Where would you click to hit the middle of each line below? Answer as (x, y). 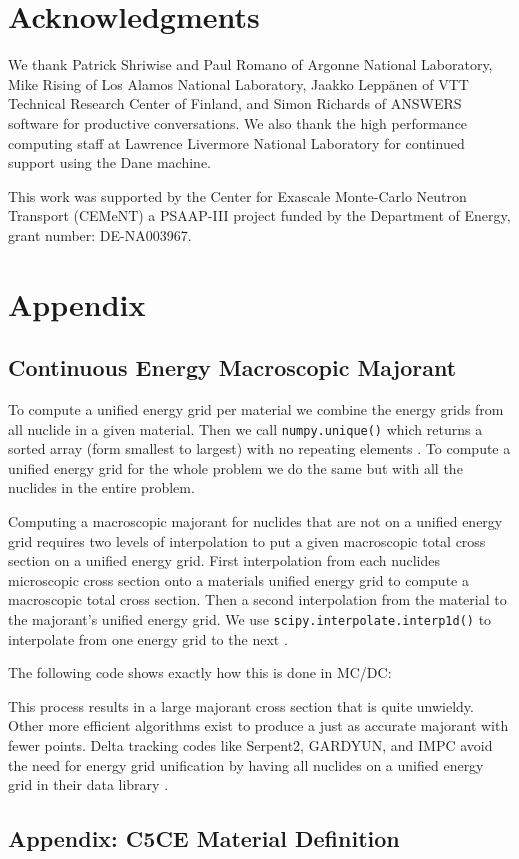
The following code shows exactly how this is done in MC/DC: (200, 672)
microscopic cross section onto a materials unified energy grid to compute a (238, 579)
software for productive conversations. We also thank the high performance (238, 122)
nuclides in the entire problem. (101, 487)
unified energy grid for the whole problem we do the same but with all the (235, 467)
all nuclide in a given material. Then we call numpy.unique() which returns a (245, 428)
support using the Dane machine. (110, 162)
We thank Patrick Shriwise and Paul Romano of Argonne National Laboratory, (250, 64)
